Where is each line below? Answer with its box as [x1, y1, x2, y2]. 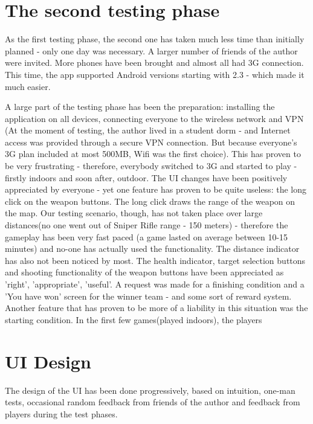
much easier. [5, 80, 51, 92]
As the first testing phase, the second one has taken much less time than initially [5, 33, 305, 45]
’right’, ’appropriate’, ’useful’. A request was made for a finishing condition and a [5, 278, 305, 290]
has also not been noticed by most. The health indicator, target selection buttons [5, 254, 306, 266]
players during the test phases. [5, 407, 118, 420]
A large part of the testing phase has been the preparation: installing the [5, 100, 275, 113]
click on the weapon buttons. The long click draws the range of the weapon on [5, 194, 295, 207]
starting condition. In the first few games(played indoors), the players [5, 313, 262, 326]
